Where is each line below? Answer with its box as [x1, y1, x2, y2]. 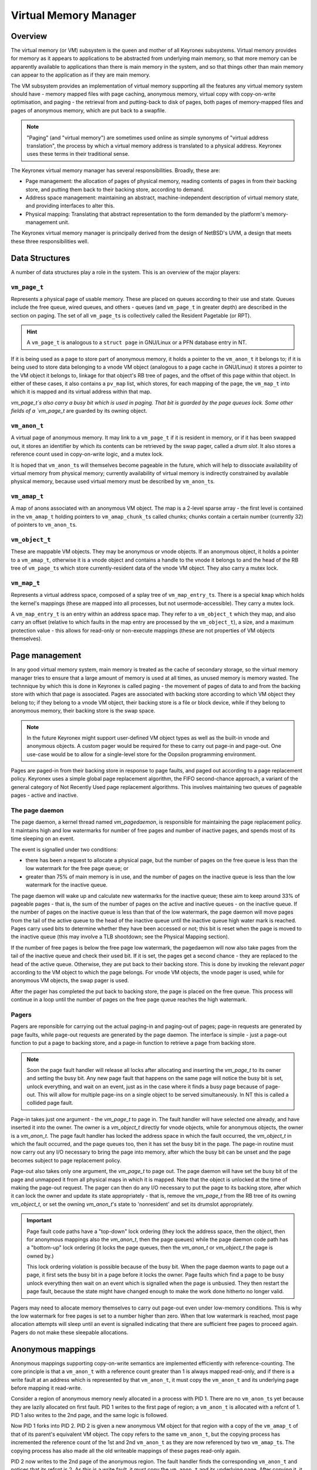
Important [26, 1217, 52, 1224]
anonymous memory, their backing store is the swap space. [11, 707, 156, 714]
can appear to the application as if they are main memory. [11, 71, 151, 79]
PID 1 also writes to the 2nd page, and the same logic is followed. [11, 1412, 168, 1419]
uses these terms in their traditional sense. [26, 151, 130, 158]
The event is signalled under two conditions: [11, 846, 119, 853]
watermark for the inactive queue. [25, 881, 108, 888]
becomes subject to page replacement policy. [11, 1157, 122, 1164]
